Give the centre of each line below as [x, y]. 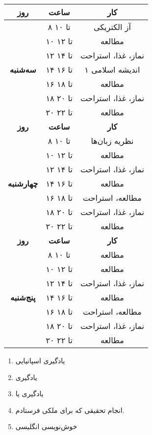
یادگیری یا [29, 394]
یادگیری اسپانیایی [40, 360]
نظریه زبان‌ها [112, 141]
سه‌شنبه [23, 69]
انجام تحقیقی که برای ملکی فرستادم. [70, 410]
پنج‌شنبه [23, 297]
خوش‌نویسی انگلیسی [46, 426]
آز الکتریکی [112, 27]
